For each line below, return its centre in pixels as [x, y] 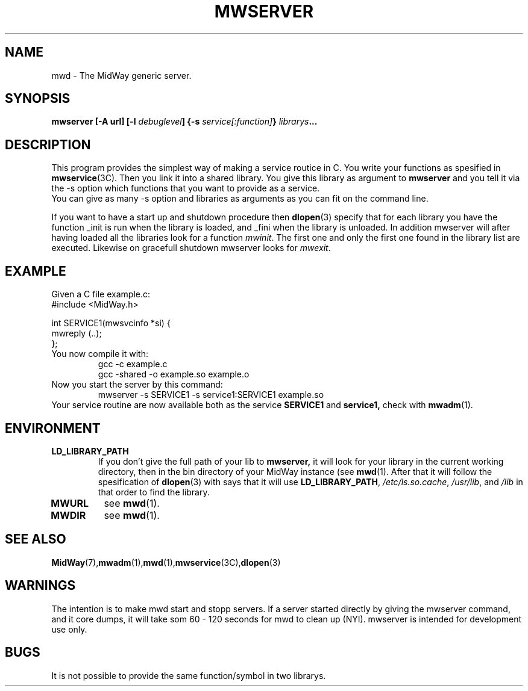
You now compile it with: [100, 354]
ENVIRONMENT [53, 428]
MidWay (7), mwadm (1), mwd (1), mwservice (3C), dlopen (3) [166, 562]
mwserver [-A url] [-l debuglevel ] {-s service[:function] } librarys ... [184, 122]
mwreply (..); [77, 333]
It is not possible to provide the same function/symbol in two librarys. [189, 675]
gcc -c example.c [133, 364]
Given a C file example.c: [101, 294]
